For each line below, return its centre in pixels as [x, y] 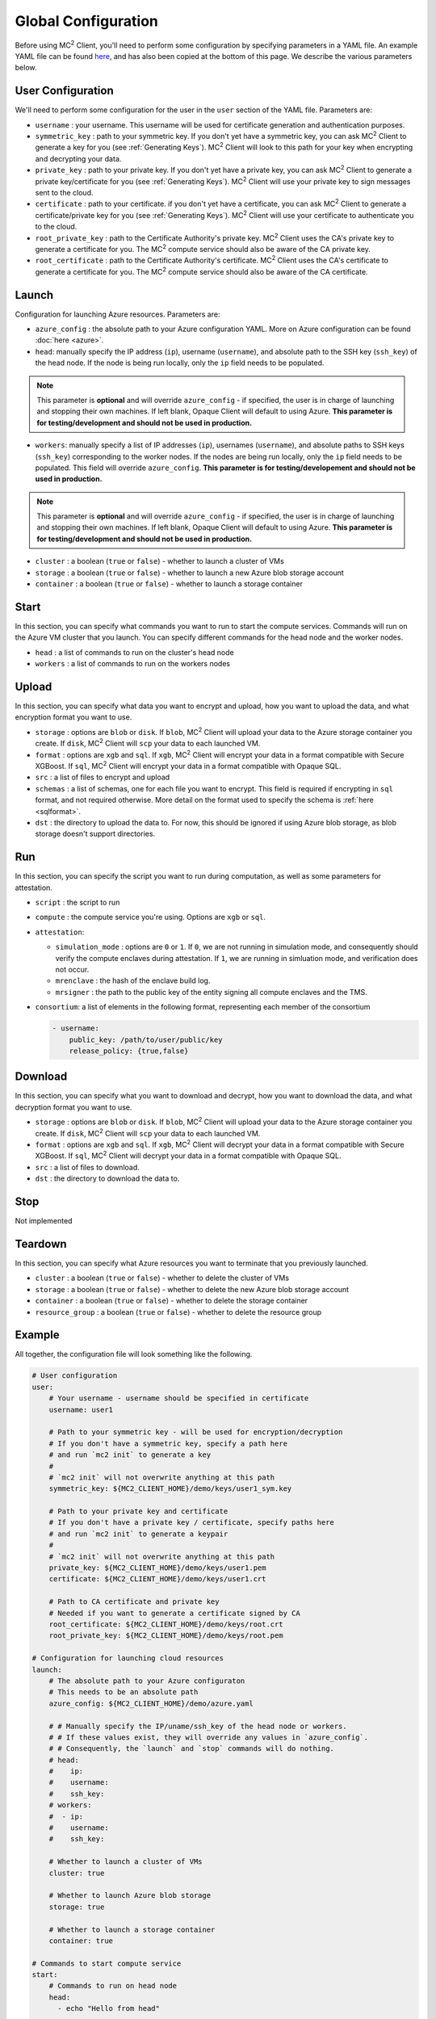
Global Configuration [87, 21]
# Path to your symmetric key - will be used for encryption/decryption [196, 1432]
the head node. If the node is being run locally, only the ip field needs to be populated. [180, 363]
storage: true [77, 1907]
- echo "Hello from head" [109, 2009]
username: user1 [81, 1410]
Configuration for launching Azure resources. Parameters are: [117, 314]
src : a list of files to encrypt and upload [103, 777]
